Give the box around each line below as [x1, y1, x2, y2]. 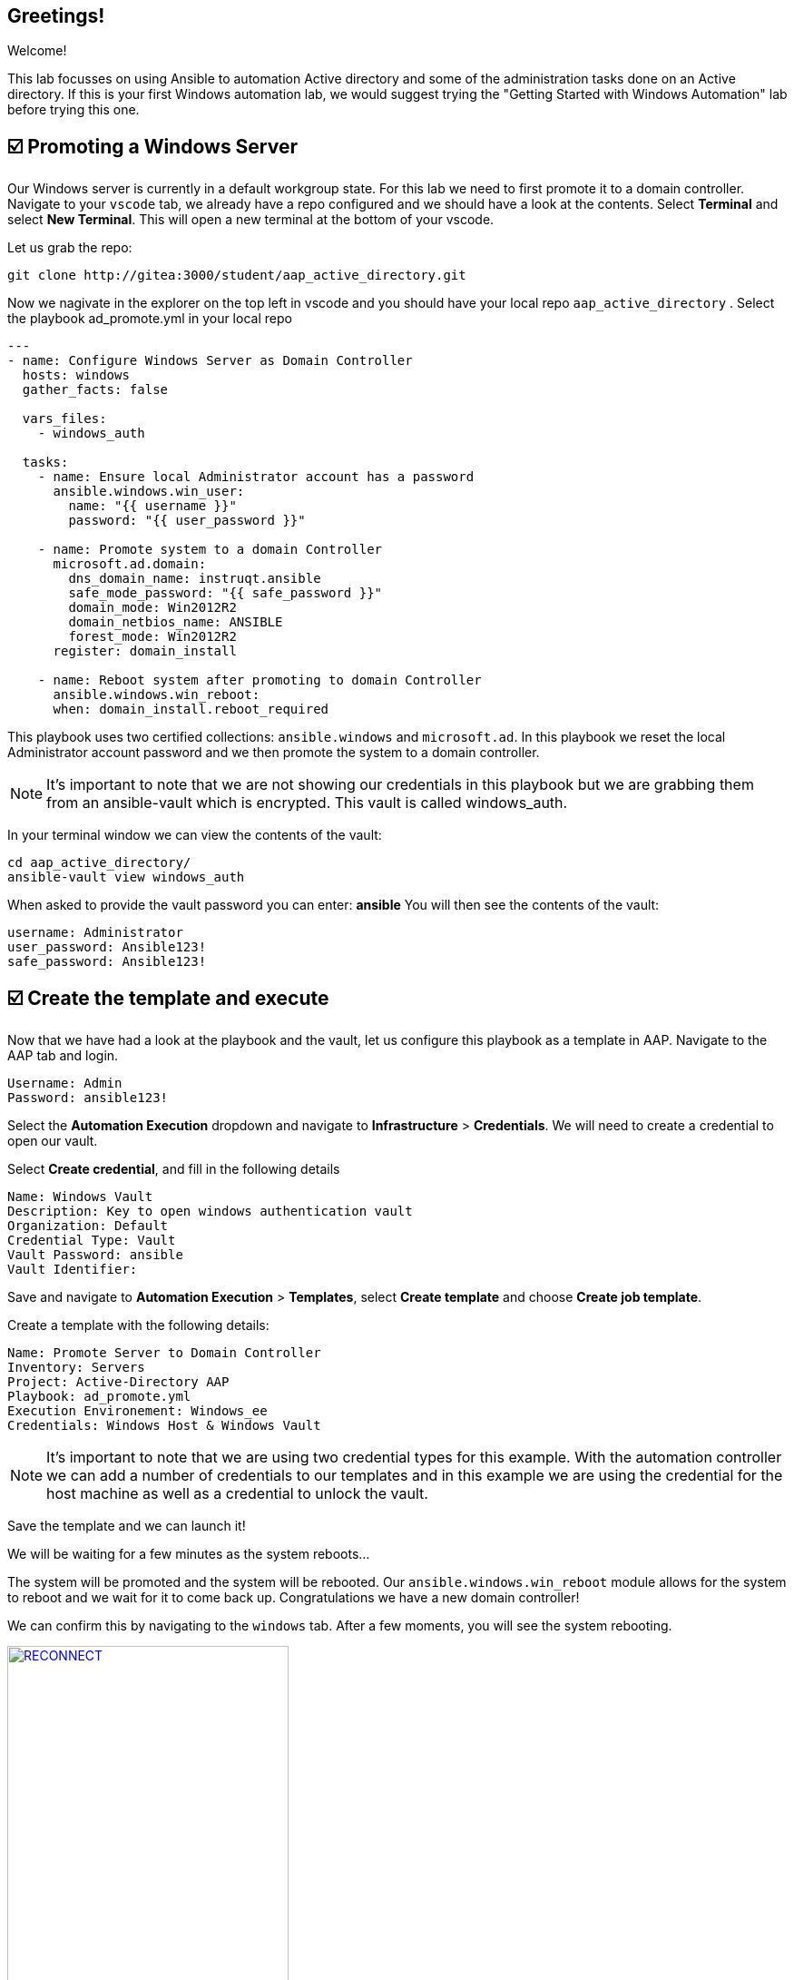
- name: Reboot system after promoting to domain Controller [37, 673, 482, 688]
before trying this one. [7, 102, 140, 118]
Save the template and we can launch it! [7, 1518, 246, 1534]
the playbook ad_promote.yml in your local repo [7, 310, 292, 327]
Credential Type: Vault [7, 1233, 176, 1248]
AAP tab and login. [7, 1048, 119, 1064]
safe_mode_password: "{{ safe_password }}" [68, 586, 383, 601]
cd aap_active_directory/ [7, 855, 191, 871]
